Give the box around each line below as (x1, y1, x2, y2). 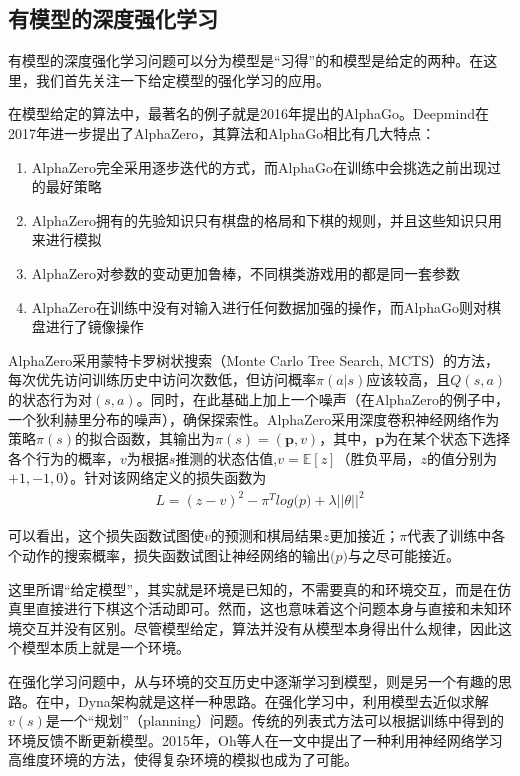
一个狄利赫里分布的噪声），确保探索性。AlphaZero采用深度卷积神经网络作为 (8, 408, 500, 429)
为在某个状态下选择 (384, 428, 511, 449)
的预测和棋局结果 (210, 525, 323, 546)
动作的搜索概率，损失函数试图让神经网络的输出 (21, 545, 330, 566)
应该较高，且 (366, 369, 451, 390)
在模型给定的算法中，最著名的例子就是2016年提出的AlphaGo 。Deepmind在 (8, 103, 489, 124)
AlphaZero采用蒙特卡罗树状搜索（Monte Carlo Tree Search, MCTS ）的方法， (8, 349, 499, 370)
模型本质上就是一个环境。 (21, 637, 190, 658)
